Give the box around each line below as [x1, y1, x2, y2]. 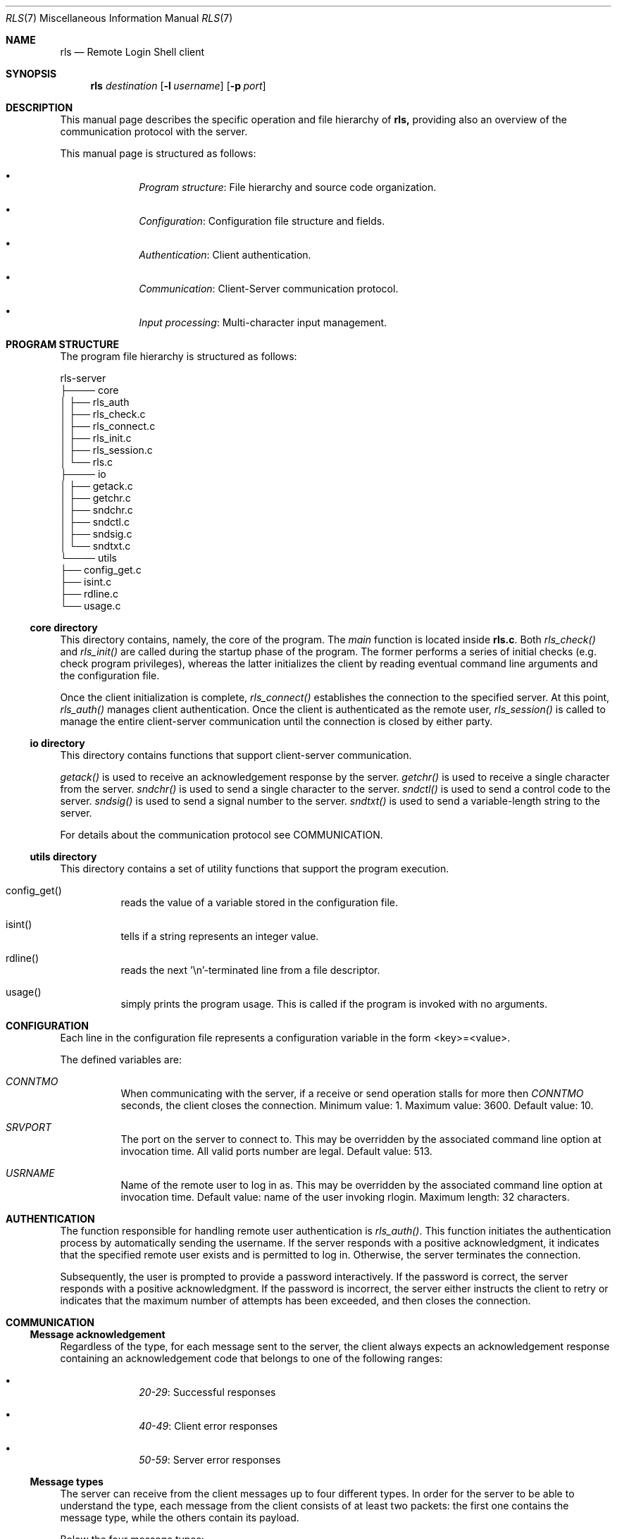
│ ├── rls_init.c [60, 432, 132, 444]
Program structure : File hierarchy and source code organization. [139, 181, 437, 193]
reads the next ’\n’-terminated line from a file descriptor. [120, 964, 380, 976]
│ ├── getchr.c [60, 492, 131, 504]
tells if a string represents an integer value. [120, 930, 319, 942]
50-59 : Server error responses [139, 1454, 281, 1466]
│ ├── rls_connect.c [60, 420, 156, 432]
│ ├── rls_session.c [60, 444, 153, 456]
